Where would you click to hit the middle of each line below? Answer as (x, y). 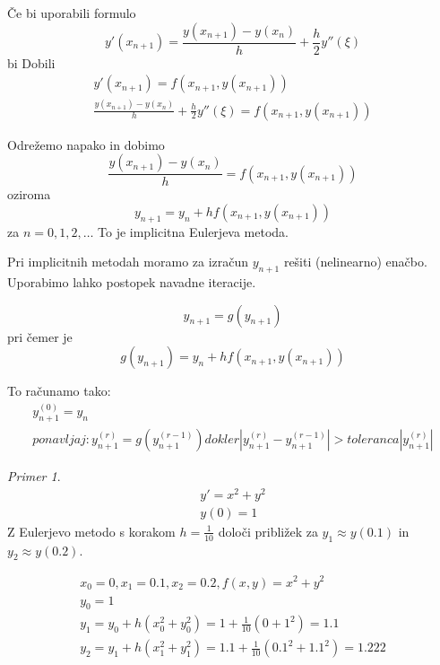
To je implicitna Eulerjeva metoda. (194, 231)
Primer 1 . (34, 476)
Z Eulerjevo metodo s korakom (91, 531)
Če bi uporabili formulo (72, 13)
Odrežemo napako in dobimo (86, 144)
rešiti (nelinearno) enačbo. (355, 262)
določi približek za (268, 531)
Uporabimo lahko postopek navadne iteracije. (132, 282)
